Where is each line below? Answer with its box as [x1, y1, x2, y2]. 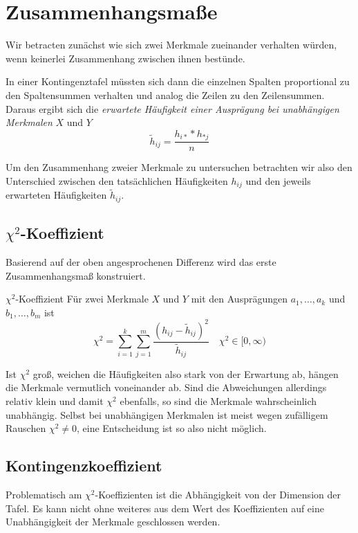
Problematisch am [6, 487, 82, 501]
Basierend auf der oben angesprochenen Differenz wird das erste [6, 255, 276, 269]
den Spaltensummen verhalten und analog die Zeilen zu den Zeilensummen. [6, 87, 325, 102]
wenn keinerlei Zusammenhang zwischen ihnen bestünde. [6, 51, 245, 65]
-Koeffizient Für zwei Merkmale [15, 291, 149, 306]
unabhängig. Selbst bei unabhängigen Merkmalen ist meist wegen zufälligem [6, 407, 328, 422]
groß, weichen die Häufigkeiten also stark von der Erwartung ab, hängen [32, 366, 339, 381]
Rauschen [6, 421, 46, 435]
